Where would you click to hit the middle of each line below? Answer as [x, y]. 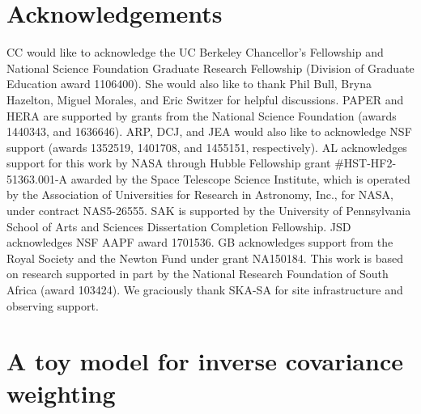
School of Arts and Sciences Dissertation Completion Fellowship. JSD [179, 226]
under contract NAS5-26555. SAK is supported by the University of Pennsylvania [209, 211]
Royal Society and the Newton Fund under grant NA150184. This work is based [205, 258]
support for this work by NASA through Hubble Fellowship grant [169, 163]
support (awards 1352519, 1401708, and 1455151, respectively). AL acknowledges [207, 147]
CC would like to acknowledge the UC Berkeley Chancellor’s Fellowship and [195, 52]
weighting [61, 393]
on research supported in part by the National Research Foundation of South [198, 274]
